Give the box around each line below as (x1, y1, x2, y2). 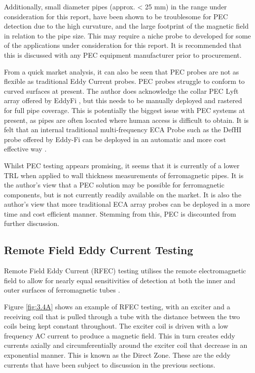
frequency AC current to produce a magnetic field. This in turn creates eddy (4, 330, 235, 340)
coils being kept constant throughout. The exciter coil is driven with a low (4, 321, 228, 331)
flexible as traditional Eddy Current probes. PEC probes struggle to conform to (4, 76, 245, 86)
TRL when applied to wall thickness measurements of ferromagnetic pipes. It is (4, 170, 244, 180)
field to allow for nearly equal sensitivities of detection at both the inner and (4, 275, 235, 285)
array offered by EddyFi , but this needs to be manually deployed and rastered (4, 95, 242, 106)
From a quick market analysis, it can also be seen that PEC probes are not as (4, 66, 239, 76)
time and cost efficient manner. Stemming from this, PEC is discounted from (4, 208, 236, 219)
